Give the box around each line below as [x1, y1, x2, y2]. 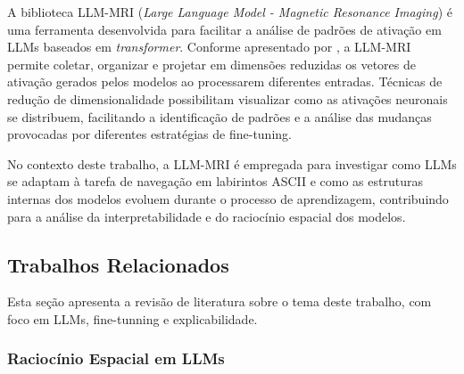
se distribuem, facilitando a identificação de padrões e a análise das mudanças [7, 107, 432, 126]
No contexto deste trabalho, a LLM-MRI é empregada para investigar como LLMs [7, 154, 457, 173]
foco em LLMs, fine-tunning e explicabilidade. [7, 309, 258, 328]
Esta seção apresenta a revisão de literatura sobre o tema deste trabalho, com [7, 292, 432, 311]
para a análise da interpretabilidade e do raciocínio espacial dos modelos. [7, 207, 406, 225]
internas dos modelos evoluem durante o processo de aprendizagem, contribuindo [7, 189, 449, 207]
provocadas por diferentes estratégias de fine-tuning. [7, 125, 292, 143]
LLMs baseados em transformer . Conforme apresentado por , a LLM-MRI [7, 37, 411, 56]
